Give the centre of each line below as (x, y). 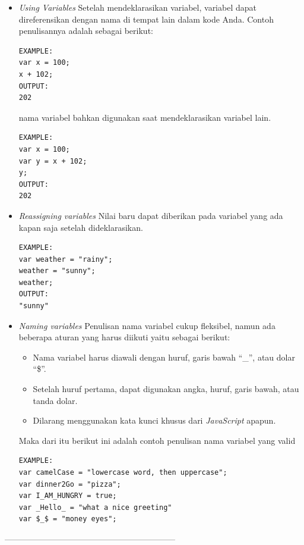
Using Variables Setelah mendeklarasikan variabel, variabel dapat (137, 7)
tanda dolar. (55, 400)
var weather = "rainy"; (66, 259)
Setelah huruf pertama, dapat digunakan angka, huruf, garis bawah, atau (166, 389)
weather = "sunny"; (57, 271)
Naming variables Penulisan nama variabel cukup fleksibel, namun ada (147, 325)
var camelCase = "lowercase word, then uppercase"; (123, 472)
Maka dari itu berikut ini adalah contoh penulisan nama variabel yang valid (157, 440)
